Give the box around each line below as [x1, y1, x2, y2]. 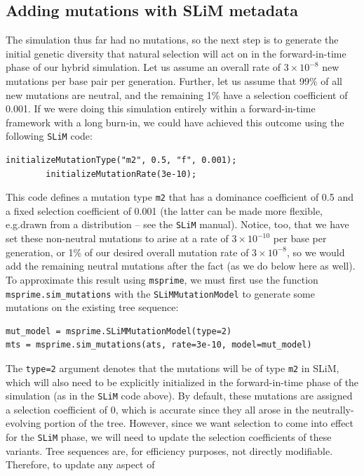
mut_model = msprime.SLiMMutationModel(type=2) [6, 326, 232, 336]
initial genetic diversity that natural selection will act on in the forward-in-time [6, 46, 346, 60]
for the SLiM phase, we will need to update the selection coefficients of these [6, 430, 332, 444]
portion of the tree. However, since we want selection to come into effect [43, 416, 354, 430]
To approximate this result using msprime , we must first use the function [6, 272, 318, 286]
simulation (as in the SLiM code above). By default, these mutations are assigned [6, 388, 353, 403]
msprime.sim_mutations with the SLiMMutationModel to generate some [6, 286, 315, 300]
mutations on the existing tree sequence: [6, 300, 179, 315]
